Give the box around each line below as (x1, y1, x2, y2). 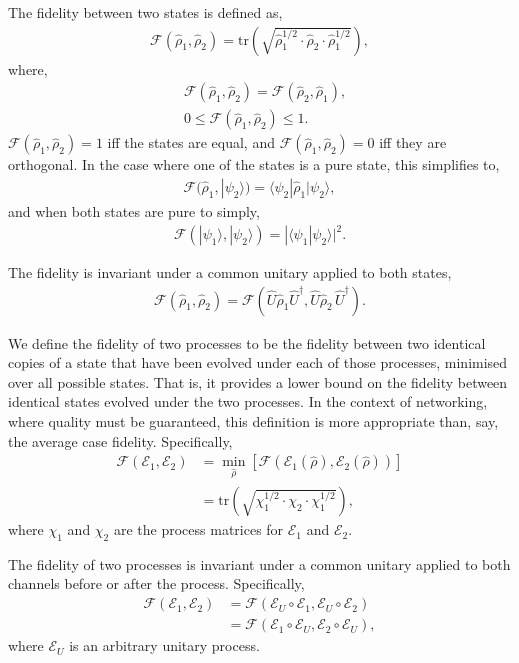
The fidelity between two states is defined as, (8, 2, 283, 22)
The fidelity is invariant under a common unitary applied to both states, (8, 262, 452, 283)
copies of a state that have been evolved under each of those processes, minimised (8, 352, 508, 373)
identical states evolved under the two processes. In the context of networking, (8, 391, 488, 412)
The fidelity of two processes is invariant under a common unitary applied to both (8, 553, 511, 574)
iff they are (379, 132, 447, 153)
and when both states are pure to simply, (8, 200, 260, 221)
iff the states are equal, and (107, 132, 275, 153)
